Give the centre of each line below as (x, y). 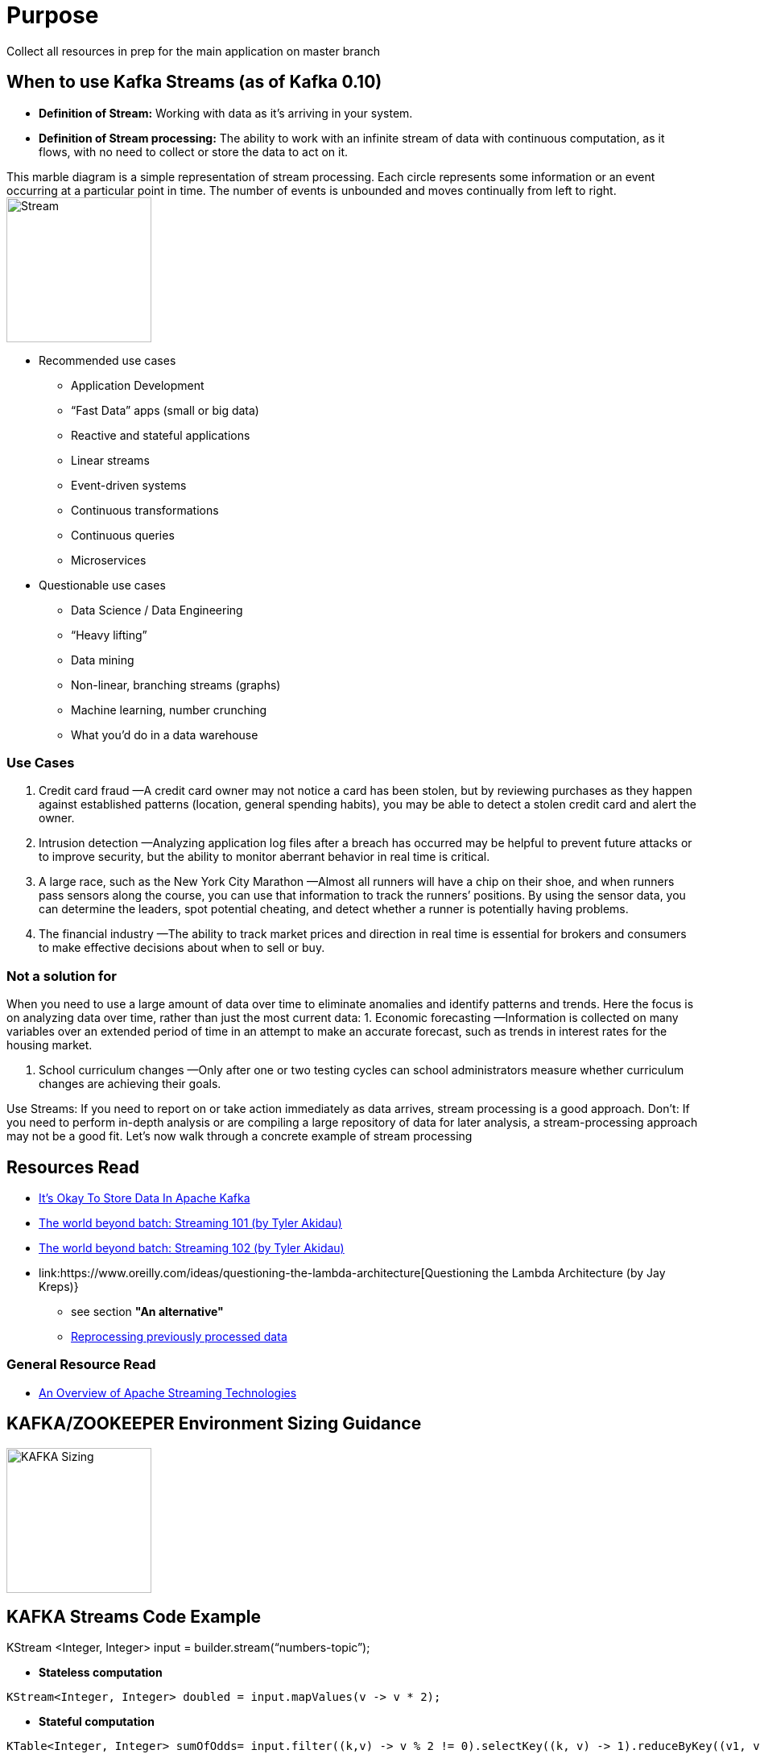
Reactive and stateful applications (161, 435)
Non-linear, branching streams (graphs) (176, 685)
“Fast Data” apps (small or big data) (165, 410)
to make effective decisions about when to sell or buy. (182, 948)
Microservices (109, 560)
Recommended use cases (107, 360)
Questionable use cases (102, 585)
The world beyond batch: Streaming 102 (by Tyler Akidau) (192, 1247)
